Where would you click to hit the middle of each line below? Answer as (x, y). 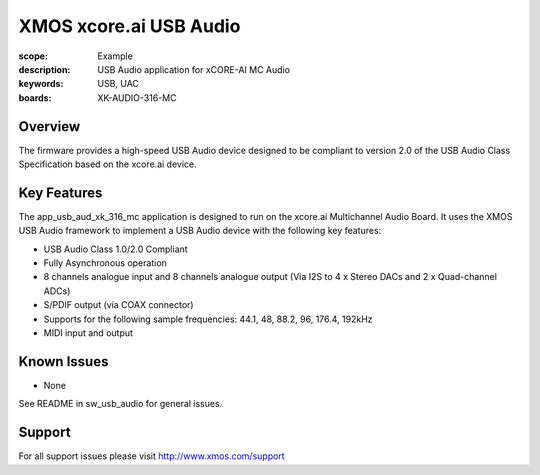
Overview (49, 126)
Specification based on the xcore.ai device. (107, 164)
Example (115, 56)
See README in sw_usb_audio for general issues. (120, 404)
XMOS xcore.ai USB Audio (129, 26)
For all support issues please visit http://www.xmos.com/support (151, 456)
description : (44, 69)
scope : (33, 56)
